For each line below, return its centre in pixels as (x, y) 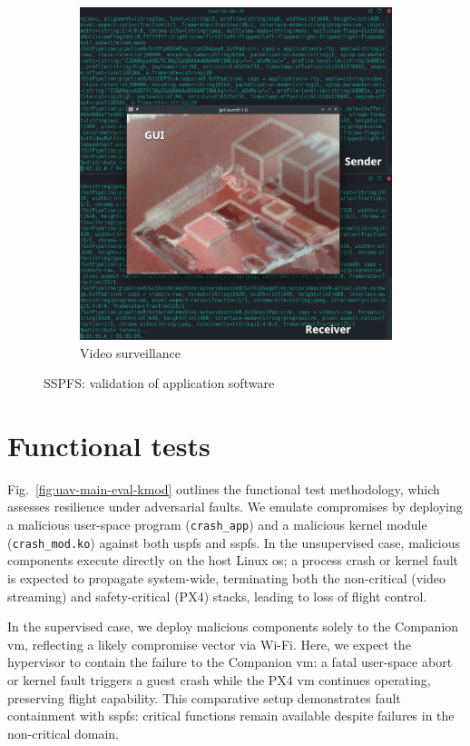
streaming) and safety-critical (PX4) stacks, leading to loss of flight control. (217, 596)
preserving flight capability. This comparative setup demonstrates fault (204, 697)
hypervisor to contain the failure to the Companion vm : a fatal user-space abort (230, 662)
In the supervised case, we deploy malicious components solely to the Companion (233, 627)
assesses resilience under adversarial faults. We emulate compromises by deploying (235, 507)
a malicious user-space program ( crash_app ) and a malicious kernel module (217, 525)
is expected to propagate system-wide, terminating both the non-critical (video (226, 577)
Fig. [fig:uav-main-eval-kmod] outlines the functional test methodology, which (224, 488)
